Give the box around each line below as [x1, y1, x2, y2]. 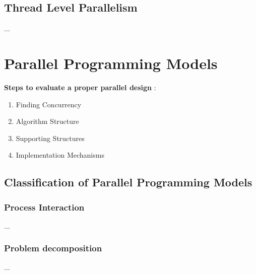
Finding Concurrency [16, 99, 82, 109]
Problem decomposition [4, 242, 102, 254]
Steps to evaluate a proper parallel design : [4, 82, 156, 92]
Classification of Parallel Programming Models [4, 174, 252, 190]
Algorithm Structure [16, 116, 79, 126]
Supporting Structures [16, 132, 85, 143]
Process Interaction [4, 200, 85, 213]
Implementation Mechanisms [16, 150, 104, 160]
